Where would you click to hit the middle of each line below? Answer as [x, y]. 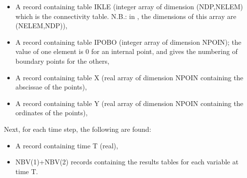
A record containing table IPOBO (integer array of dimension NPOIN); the [128, 42]
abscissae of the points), [51, 87]
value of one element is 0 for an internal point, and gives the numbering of [126, 51]
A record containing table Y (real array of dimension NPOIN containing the [129, 103]
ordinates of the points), [51, 113]
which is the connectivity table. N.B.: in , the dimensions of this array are [126, 16]
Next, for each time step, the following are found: [78, 129]
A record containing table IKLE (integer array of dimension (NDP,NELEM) [129, 6]
